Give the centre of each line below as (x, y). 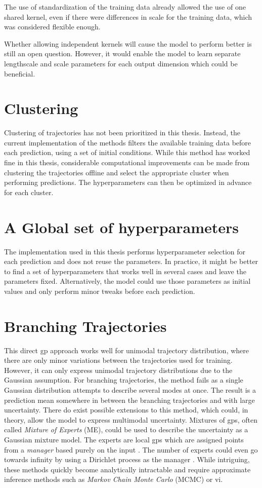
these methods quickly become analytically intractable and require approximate (127, 469)
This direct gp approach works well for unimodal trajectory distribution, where (126, 350)
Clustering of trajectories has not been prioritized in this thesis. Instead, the (122, 133)
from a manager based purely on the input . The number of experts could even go (131, 449)
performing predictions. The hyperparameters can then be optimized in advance (128, 182)
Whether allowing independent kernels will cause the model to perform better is (128, 43)
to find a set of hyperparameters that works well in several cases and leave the (125, 271)
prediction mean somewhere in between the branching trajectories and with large (129, 400)
